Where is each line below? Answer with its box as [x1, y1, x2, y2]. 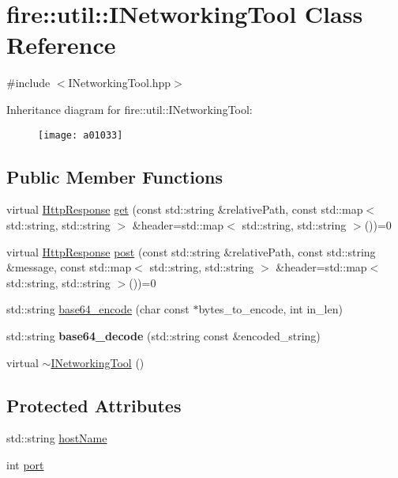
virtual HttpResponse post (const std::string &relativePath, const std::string [6, 243, 376, 260]
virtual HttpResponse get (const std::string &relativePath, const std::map [6, 201, 363, 218]
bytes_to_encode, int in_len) [198, 301, 343, 317]
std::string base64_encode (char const [6, 301, 190, 317]
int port [6, 456, 44, 472]
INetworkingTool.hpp [68, 74, 171, 91]
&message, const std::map [6, 259, 132, 275]
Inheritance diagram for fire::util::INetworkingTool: [6, 101, 253, 117]
